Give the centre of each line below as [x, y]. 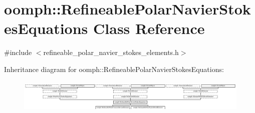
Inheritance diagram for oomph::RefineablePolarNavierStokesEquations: [114, 69]
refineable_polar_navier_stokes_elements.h [111, 52]
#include [18, 52]
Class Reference [149, 28]
